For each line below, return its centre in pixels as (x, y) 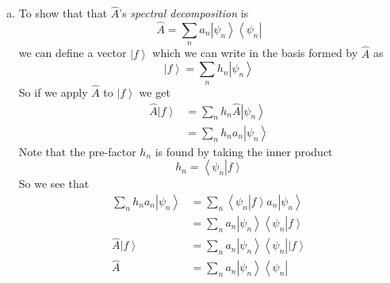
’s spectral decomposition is (184, 13)
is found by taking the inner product (244, 151)
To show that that (63, 13)
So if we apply (53, 92)
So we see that (54, 184)
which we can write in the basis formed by (255, 53)
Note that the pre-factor (77, 151)
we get (155, 92)
